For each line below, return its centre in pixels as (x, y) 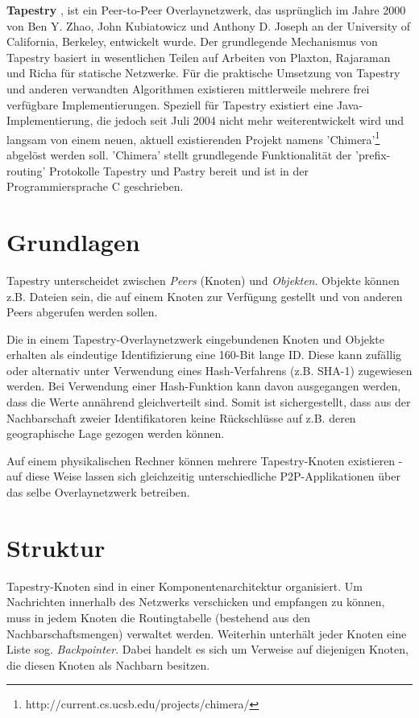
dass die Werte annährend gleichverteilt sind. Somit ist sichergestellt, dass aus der (209, 402)
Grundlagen (73, 241)
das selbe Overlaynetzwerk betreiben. (98, 492)
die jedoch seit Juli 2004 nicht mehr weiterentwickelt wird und (251, 120)
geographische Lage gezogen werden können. (116, 433)
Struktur (56, 547)
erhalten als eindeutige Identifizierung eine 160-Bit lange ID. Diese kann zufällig (204, 355)
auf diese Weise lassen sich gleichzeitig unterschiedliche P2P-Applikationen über (203, 476)
